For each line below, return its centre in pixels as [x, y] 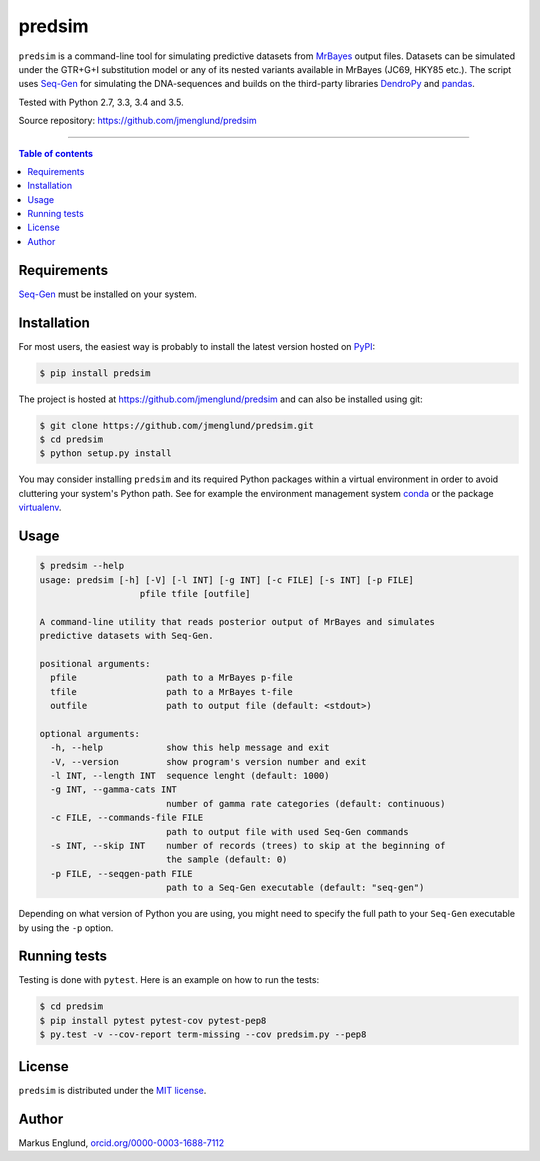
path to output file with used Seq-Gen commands [287, 831]
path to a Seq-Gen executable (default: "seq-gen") [295, 888]
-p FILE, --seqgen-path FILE [122, 873]
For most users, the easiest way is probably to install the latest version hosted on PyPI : [196, 346]
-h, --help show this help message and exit [190, 748]
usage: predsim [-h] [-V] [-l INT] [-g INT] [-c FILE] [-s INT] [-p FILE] [227, 579]
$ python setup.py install [105, 453]
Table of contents [56, 153]
